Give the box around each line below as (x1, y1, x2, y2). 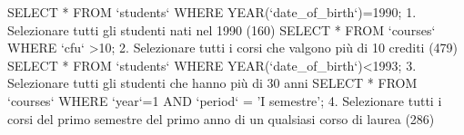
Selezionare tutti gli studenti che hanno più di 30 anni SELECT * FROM (7, 73, 418, 92)
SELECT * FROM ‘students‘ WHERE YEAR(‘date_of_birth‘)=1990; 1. (7, 3, 417, 21)
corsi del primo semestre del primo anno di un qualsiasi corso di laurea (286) (7, 109, 435, 128)
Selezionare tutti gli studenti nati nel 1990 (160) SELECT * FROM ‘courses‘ (7, 20, 436, 39)
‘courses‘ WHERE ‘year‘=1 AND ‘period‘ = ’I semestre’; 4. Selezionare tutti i (7, 91, 442, 110)
